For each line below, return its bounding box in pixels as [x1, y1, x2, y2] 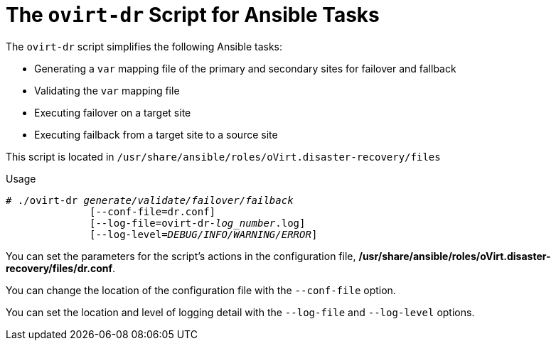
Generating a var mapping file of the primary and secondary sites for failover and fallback [34, 62, 456, 75]
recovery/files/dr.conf [6, 261, 113, 274]
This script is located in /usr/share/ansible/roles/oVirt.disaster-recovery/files [6, 150, 441, 163]
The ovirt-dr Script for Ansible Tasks [6, 3, 380, 27]
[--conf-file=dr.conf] [90, 205, 216, 217]
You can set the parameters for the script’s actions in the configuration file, [6, 249, 356, 262]
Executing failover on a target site [34, 106, 191, 119]
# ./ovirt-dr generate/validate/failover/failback [6, 194, 294, 206]
